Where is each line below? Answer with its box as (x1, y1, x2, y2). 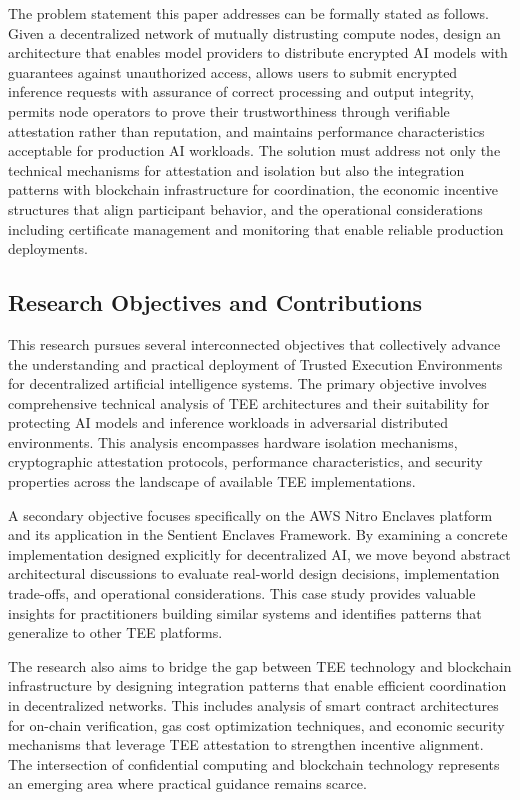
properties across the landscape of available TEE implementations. (8, 471, 416, 492)
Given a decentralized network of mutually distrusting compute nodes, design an (8, 22, 501, 43)
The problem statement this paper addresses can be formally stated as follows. (8, 3, 490, 23)
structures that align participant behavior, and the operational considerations (8, 198, 483, 219)
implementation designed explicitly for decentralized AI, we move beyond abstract (8, 543, 511, 564)
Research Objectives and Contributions (8, 287, 423, 318)
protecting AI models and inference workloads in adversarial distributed (8, 412, 449, 433)
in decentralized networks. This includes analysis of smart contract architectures (8, 695, 499, 716)
